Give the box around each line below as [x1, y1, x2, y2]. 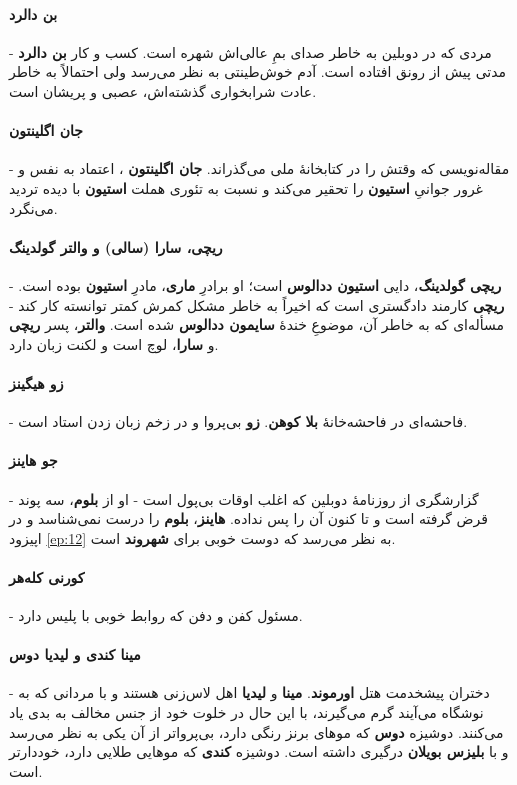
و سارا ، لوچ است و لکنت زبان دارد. [9, 333, 219, 354]
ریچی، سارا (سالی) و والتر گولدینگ [9, 236, 223, 257]
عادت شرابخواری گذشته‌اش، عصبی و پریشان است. [9, 80, 317, 101]
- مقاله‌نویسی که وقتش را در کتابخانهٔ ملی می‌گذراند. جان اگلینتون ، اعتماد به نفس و [9, 158, 510, 179]
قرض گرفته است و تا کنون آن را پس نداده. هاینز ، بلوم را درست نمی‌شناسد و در [9, 508, 488, 529]
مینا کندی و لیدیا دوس [9, 644, 141, 665]
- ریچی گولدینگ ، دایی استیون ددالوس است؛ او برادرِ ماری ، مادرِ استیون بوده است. [9, 274, 502, 295]
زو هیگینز [9, 372, 64, 393]
